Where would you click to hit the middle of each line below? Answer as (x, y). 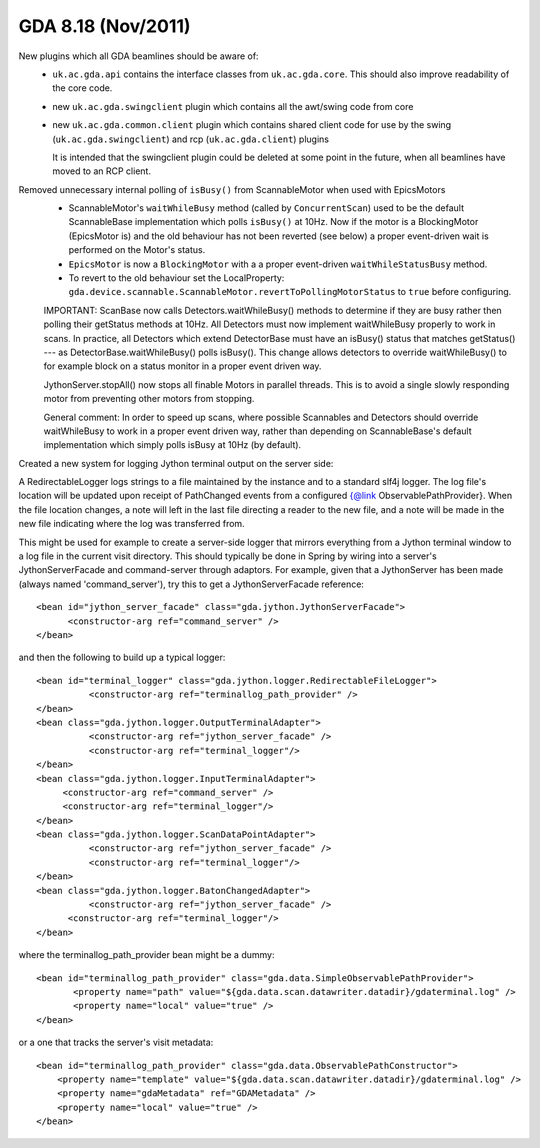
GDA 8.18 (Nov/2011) (104, 26)
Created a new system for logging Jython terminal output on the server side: (176, 463)
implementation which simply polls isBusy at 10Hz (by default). (172, 445)
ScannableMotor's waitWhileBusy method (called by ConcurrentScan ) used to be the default (266, 208)
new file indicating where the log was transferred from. (131, 524)
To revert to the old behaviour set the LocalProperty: (176, 278)
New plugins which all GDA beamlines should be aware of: (138, 56)
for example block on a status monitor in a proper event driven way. (182, 366)
